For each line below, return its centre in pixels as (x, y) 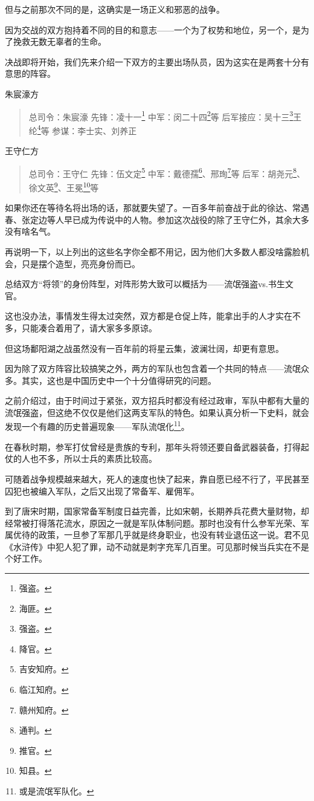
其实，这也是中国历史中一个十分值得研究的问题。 (119, 380)
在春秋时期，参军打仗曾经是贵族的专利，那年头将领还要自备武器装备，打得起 (157, 446)
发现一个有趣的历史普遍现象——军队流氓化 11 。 (97, 426)
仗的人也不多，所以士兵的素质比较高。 (81, 459)
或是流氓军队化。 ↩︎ (56, 791)
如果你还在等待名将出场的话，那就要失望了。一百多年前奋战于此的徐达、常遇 (157, 208)
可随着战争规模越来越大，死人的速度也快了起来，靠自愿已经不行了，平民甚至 (157, 478)
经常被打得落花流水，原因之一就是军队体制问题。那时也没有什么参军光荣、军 (157, 523)
